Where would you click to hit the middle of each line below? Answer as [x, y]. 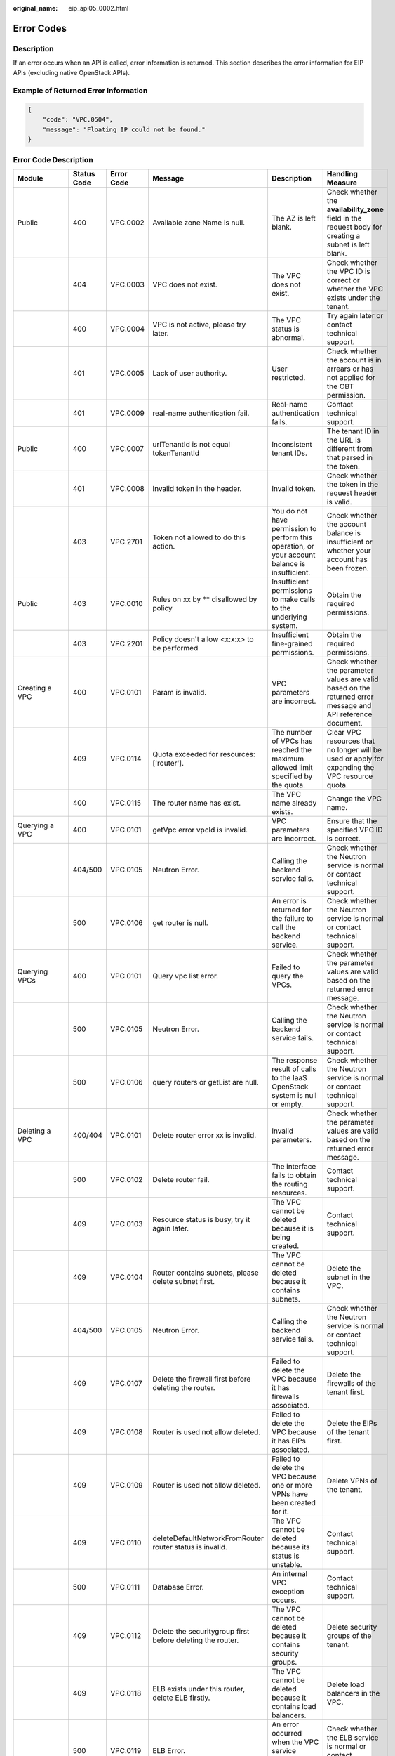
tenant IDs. [289, 453]
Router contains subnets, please [205, 1273]
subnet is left [348, 244]
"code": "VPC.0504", [78, 120]
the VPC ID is [349, 271]
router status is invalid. [190, 1547]
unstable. [287, 1565]
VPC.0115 [126, 803]
